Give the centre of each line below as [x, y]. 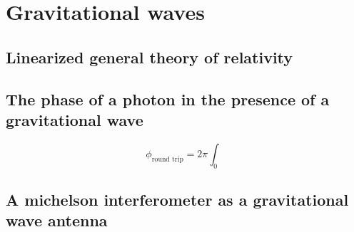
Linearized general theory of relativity [150, 57]
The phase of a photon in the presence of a [168, 99]
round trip [167, 159]
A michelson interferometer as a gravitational [177, 199]
